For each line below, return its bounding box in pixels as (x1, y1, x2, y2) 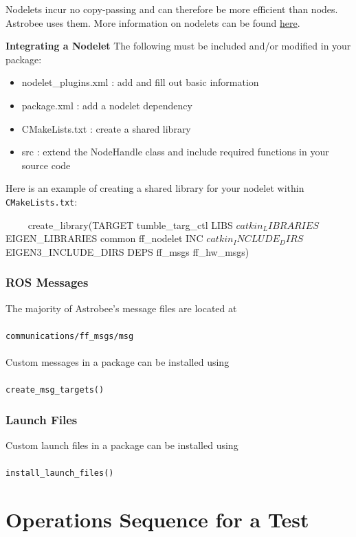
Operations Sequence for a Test (5, 505, 309, 534)
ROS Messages (5, 274, 89, 291)
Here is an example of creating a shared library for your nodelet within (5, 181, 304, 195)
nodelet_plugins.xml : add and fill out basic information (21, 75, 259, 89)
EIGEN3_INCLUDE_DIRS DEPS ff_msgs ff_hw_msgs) (5, 244, 249, 259)
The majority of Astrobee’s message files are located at (5, 300, 237, 315)
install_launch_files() (5, 468, 114, 479)
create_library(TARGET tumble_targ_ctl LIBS (27, 217, 233, 232)
